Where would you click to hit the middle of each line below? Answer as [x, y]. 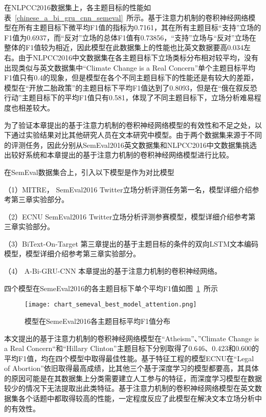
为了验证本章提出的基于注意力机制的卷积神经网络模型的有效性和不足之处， [129, 125]
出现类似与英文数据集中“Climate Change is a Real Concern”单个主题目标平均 [130, 67]
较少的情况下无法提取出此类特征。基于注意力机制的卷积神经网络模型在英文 [129, 388]
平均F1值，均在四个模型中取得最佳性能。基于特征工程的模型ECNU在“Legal [129, 358]
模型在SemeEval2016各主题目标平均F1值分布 [98, 321]
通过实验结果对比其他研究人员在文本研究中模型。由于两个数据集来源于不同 [136, 135]
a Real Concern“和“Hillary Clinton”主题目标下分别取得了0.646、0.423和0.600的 [132, 348]
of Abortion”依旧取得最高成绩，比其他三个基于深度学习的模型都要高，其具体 [131, 368]
